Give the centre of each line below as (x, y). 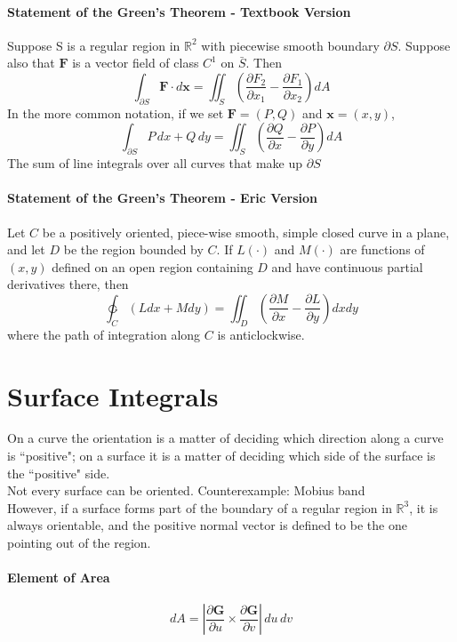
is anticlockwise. (261, 334)
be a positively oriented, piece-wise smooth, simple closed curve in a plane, (246, 232)
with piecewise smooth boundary (290, 45)
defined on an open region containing (152, 266)
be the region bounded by (133, 249)
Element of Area (59, 578)
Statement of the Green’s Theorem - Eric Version (162, 198)
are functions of (382, 249)
